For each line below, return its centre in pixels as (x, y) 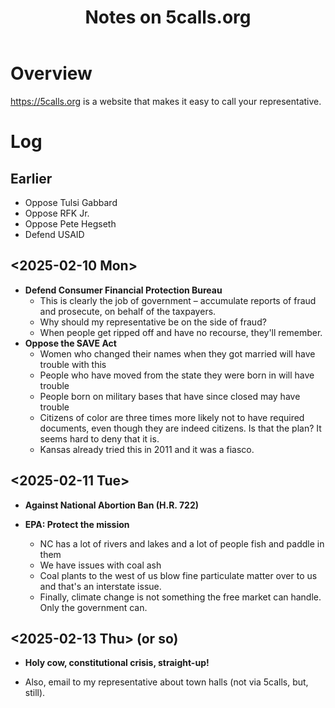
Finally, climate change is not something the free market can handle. (180, 597)
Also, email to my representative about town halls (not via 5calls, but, (166, 682)
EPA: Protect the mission (77, 524)
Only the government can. (93, 607)
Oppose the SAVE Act (70, 343)
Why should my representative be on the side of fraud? (153, 322)
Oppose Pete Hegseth (70, 223)
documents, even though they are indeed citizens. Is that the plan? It (180, 428)
